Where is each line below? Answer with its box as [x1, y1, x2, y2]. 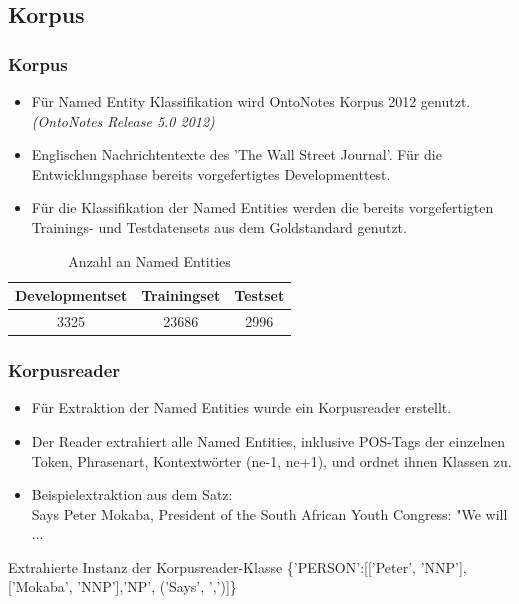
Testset [234, 285, 285, 306]
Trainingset [141, 285, 221, 306]
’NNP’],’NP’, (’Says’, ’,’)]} [77, 576, 237, 597]
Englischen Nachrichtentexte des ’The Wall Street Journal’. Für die [31, 144, 442, 165]
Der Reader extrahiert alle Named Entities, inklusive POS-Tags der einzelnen [31, 430, 506, 451]
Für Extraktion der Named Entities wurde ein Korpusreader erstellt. [31, 397, 452, 418]
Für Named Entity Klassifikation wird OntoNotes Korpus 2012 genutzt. [31, 91, 471, 111]
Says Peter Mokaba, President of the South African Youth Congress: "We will [31, 503, 508, 524]
